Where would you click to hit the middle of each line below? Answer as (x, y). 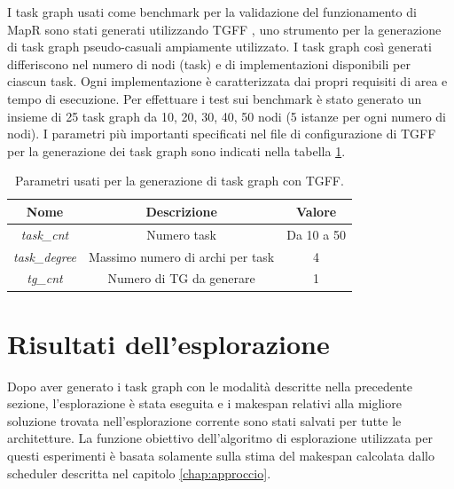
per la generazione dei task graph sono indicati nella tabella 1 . (176, 150)
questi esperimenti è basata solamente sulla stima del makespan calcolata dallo (221, 456)
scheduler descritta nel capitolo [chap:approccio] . (139, 473)
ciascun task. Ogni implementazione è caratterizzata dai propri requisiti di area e (227, 81)
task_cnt (45, 234)
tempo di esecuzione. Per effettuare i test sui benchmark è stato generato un (215, 98)
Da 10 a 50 (316, 234)
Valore (317, 211)
